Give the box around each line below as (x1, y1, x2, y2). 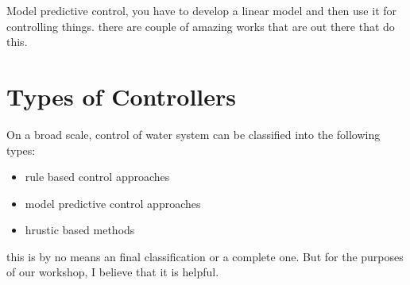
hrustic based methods (25, 221, 135, 238)
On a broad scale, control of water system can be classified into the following (6, 125, 381, 142)
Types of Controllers (6, 79, 236, 112)
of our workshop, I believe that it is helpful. (6, 264, 219, 280)
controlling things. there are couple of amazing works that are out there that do (6, 17, 395, 34)
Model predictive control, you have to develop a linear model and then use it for (6, 2, 397, 18)
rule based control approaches (25, 168, 170, 185)
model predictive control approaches (25, 194, 201, 211)
